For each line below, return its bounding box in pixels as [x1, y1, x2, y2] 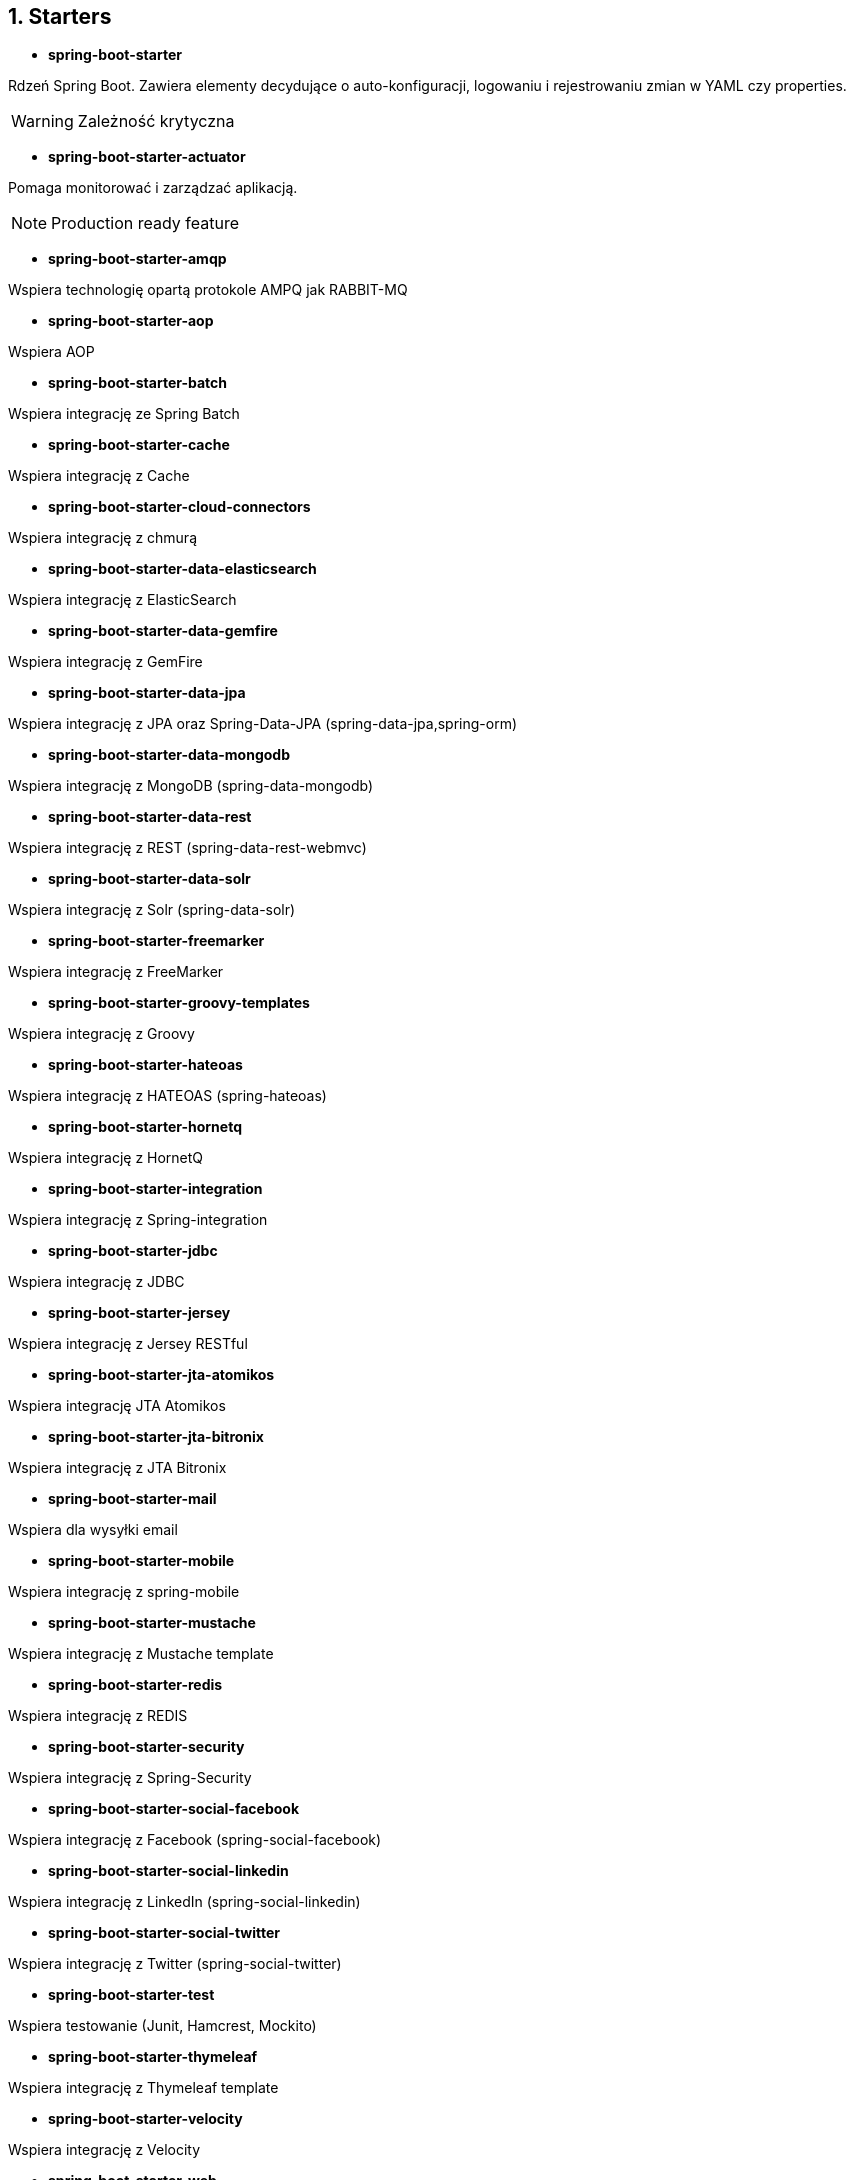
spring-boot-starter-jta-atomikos [48, 1366, 275, 1384]
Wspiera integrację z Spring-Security [8, 1769, 252, 1787]
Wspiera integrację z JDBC [8, 1273, 185, 1291]
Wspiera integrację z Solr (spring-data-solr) [8, 901, 296, 919]
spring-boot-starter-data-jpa [48, 684, 246, 702]
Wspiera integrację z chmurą [8, 529, 197, 547]
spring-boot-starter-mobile [48, 1552, 235, 1570]
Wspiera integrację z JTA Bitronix [8, 1459, 227, 1477]
